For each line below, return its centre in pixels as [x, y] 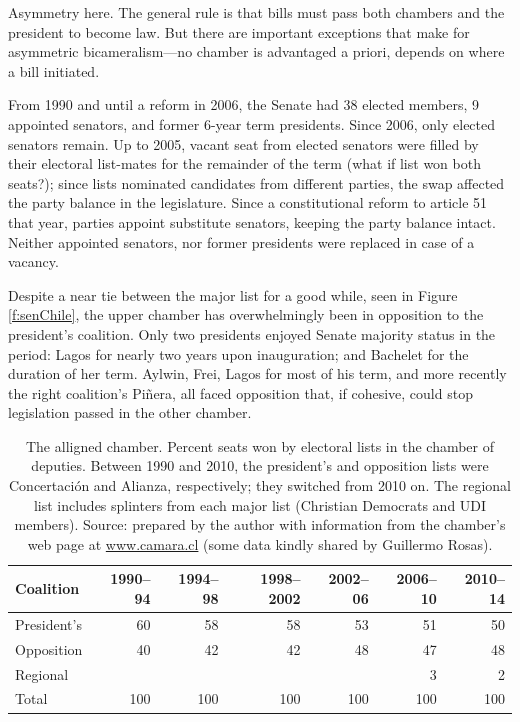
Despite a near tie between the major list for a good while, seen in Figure [233, 294]
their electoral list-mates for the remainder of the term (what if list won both [244, 163]
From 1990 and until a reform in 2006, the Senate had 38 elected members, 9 [243, 104]
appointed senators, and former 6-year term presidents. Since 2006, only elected [252, 123]
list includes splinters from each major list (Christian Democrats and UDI [260, 504]
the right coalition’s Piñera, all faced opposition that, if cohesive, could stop [240, 392]
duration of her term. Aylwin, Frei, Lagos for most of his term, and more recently [257, 373]
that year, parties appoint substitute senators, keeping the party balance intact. [252, 221]
